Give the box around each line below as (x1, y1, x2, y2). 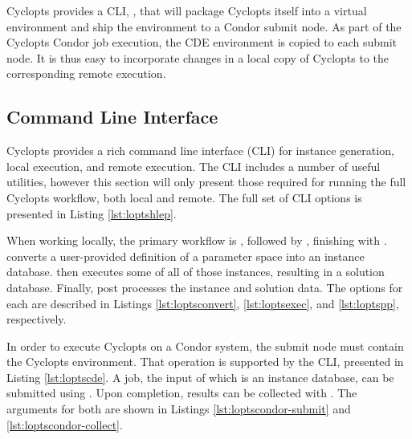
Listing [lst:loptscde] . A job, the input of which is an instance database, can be (6, 368, 394, 385)
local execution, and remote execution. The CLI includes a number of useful (6, 157, 381, 174)
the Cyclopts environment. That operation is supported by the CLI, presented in (6, 353, 404, 370)
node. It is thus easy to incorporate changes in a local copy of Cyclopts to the (6, 49, 390, 66)
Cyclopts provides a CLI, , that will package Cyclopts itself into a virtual (6, 2, 367, 18)
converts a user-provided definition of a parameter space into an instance (6, 247, 365, 264)
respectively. (6, 311, 67, 327)
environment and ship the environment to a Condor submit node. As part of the (6, 18, 402, 35)
